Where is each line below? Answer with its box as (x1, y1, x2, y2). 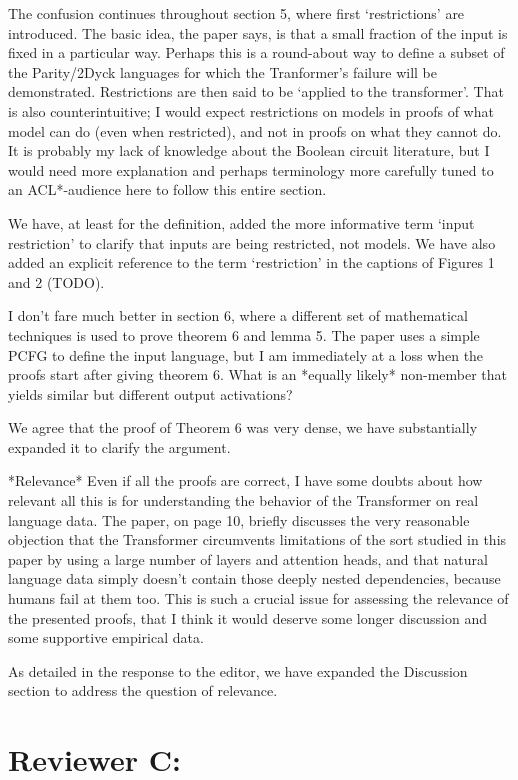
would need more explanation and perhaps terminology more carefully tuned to (8, 159, 494, 180)
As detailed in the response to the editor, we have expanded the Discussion (8, 660, 468, 681)
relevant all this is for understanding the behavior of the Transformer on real (8, 490, 479, 511)
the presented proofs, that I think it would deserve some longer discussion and (8, 607, 488, 628)
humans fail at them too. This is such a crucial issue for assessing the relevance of (8, 588, 509, 609)
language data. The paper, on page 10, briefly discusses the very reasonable (8, 509, 470, 530)
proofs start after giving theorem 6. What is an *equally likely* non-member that (8, 364, 507, 385)
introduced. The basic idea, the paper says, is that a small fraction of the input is (8, 22, 508, 43)
